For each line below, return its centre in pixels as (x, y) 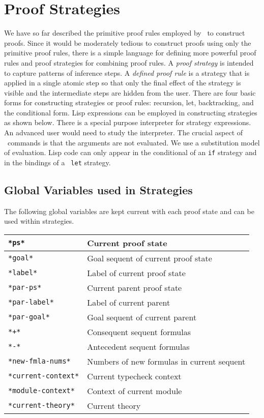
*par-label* (31, 302)
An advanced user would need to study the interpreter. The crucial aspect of (124, 132)
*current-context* (44, 376)
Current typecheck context (134, 376)
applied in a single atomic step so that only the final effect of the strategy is (123, 83)
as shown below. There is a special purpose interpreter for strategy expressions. (128, 122)
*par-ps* (25, 288)
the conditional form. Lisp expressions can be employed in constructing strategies (131, 112)
